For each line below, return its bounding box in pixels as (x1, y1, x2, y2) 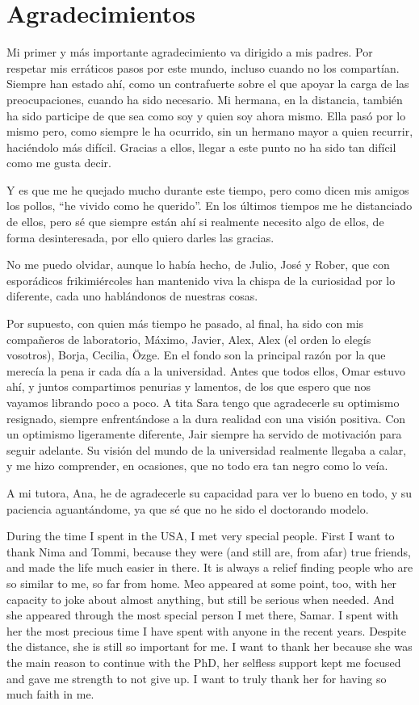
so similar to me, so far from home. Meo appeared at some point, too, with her (6, 574, 397, 591)
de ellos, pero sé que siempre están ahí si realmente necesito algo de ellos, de (6, 213, 384, 230)
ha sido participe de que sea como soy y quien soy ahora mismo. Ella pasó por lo (6, 107, 406, 124)
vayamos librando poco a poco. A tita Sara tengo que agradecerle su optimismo (6, 394, 400, 410)
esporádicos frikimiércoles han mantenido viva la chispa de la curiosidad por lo (6, 271, 396, 288)
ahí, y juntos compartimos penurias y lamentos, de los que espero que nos (6, 378, 371, 395)
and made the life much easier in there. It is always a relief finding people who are (6, 559, 413, 576)
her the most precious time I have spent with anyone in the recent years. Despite (6, 622, 406, 639)
